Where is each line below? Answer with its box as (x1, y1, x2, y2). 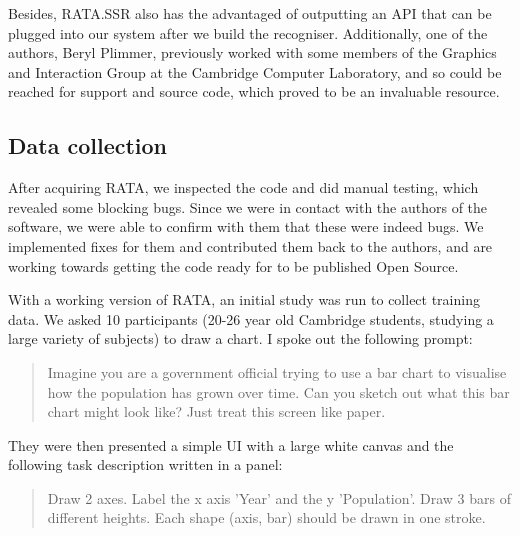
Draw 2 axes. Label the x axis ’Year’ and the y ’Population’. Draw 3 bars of (47, 487, 511, 508)
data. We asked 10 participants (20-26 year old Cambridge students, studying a (8, 308, 494, 329)
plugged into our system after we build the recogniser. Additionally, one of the (8, 22, 488, 43)
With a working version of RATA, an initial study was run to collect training (8, 289, 480, 310)
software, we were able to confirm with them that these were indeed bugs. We (8, 216, 484, 237)
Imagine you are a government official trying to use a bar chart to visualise (47, 361, 507, 382)
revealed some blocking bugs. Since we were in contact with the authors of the (8, 196, 488, 217)
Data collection (8, 130, 168, 161)
